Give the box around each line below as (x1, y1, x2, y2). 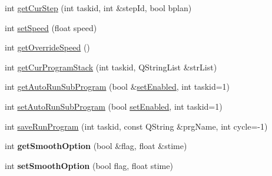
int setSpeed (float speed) (5, 21, 97, 33)
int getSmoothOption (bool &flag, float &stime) (5, 140, 187, 152)
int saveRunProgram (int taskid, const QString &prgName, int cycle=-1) (5, 120, 268, 132)
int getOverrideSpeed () (5, 41, 90, 53)
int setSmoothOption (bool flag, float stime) (5, 159, 173, 171)
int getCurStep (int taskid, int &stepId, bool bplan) (5, 2, 192, 13)
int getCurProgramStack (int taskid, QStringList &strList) (5, 60, 217, 73)
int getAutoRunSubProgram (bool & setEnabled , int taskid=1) (5, 80, 230, 93)
